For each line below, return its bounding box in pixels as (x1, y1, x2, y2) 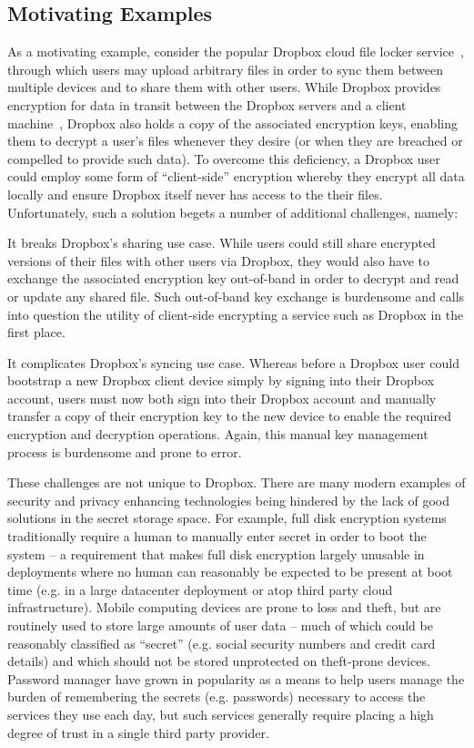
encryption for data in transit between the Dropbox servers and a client (7, 95, 407, 114)
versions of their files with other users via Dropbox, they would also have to (7, 251, 430, 270)
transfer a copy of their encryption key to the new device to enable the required (7, 406, 451, 425)
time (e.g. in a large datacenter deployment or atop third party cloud (7, 579, 393, 599)
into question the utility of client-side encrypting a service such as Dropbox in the (7, 304, 464, 323)
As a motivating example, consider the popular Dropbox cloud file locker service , (7, 42, 464, 61)
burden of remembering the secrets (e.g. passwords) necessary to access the (7, 687, 426, 706)
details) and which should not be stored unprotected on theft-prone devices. (7, 651, 430, 671)
